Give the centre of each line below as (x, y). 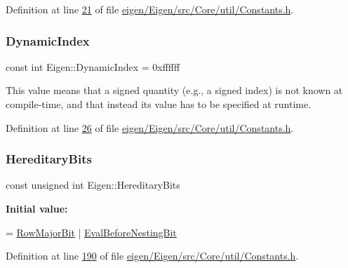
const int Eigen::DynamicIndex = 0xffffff (93, 66)
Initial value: (37, 208)
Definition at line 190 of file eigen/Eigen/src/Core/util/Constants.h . (152, 256)
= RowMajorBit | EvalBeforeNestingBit (91, 232)
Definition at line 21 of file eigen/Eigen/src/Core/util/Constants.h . (150, 9)
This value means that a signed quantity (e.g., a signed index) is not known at (174, 90)
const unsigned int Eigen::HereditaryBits (93, 185)
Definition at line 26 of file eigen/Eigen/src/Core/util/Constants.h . (150, 127)
